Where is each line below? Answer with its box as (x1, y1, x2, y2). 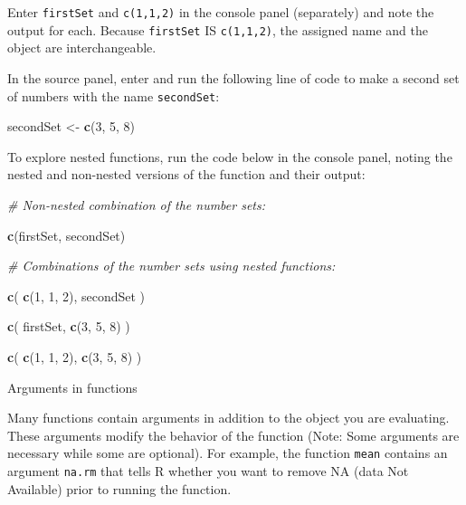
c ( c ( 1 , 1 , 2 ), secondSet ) (7, 286, 146, 305)
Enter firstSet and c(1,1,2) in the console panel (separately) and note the (7, 3, 434, 21)
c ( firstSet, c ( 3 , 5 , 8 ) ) (7, 317, 130, 336)
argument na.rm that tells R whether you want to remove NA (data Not (7, 461, 409, 480)
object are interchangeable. (7, 38, 157, 57)
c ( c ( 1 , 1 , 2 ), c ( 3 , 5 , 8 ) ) (7, 347, 142, 366)
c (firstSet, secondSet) (7, 225, 126, 244)
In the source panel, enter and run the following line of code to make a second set (7, 68, 460, 87)
